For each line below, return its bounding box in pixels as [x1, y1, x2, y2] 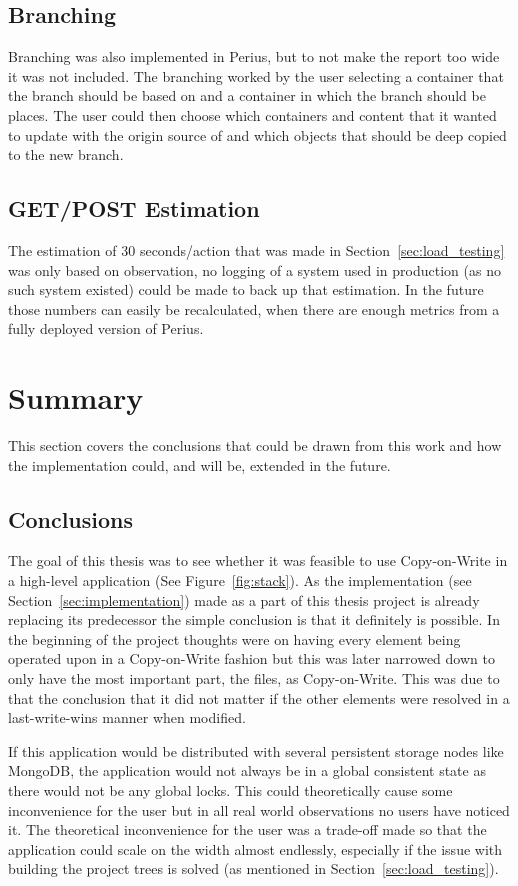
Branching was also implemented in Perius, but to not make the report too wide [8, 46, 500, 67]
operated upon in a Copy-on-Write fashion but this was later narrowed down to [8, 648, 495, 669]
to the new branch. [8, 144, 124, 165]
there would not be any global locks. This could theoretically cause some [8, 779, 453, 800]
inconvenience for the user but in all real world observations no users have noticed [8, 799, 510, 820]
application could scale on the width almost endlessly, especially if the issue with [8, 838, 503, 859]
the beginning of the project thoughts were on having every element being [8, 628, 461, 649]
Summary [8, 377, 144, 418]
